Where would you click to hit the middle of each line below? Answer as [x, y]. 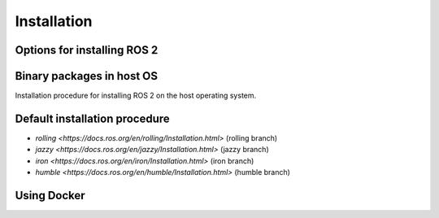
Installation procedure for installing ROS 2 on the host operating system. [136, 96]
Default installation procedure [92, 118]
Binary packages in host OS [87, 76]
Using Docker [50, 195]
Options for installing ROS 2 [87, 50]
